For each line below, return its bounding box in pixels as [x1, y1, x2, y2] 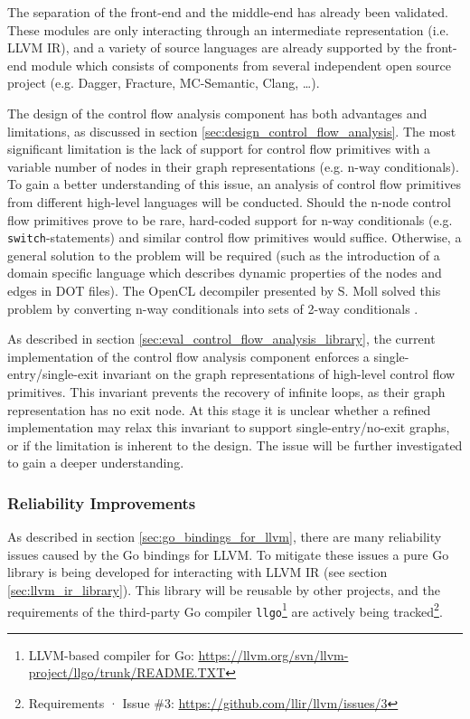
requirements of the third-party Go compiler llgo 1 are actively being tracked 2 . [7, 599, 443, 620]
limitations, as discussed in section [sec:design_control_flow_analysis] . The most [7, 121, 456, 140]
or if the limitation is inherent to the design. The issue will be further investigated [7, 435, 463, 454]
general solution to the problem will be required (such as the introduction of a [7, 245, 440, 264]
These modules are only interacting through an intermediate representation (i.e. [7, 20, 449, 39]
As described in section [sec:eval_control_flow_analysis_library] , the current [7, 329, 436, 348]
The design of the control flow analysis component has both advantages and [7, 103, 428, 122]
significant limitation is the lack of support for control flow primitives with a [7, 139, 430, 158]
